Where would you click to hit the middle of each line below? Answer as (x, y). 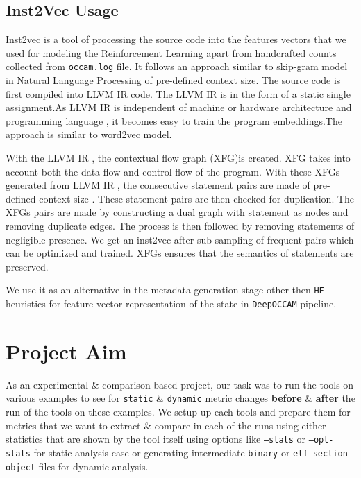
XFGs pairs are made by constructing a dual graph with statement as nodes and (177, 212)
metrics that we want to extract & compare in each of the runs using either (166, 425)
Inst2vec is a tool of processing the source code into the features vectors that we (176, 39)
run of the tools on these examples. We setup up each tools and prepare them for (178, 412)
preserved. (27, 266)
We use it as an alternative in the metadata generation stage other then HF (165, 290)
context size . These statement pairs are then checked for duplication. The (197, 198)
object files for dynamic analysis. (77, 466)
